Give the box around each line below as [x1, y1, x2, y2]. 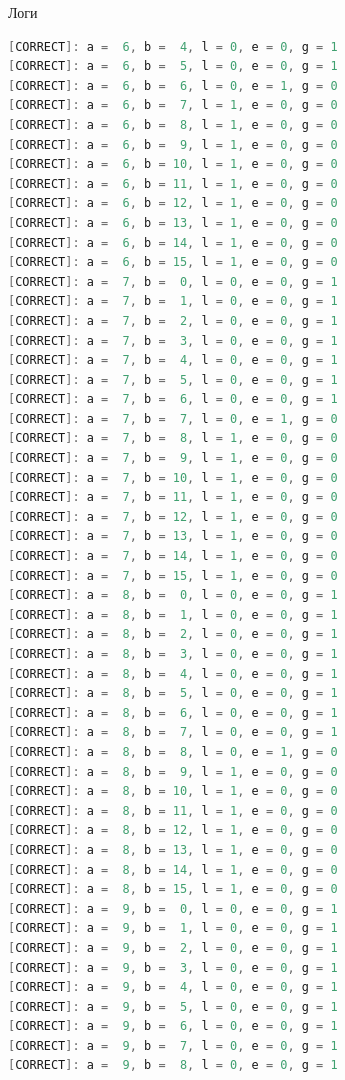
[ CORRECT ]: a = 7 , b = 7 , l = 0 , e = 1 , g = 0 [8, 411, 338, 426]
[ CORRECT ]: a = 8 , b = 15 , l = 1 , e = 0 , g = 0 [8, 882, 338, 897]
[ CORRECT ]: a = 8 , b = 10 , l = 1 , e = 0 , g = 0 [8, 784, 338, 799]
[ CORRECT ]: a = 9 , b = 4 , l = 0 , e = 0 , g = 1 [8, 980, 338, 995]
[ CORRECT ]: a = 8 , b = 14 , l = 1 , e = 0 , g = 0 [8, 862, 338, 877]
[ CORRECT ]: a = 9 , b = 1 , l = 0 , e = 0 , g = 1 [8, 921, 338, 936]
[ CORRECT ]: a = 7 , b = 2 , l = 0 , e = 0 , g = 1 [8, 313, 338, 328]
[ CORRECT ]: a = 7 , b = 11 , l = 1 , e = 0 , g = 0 [8, 490, 338, 505]
